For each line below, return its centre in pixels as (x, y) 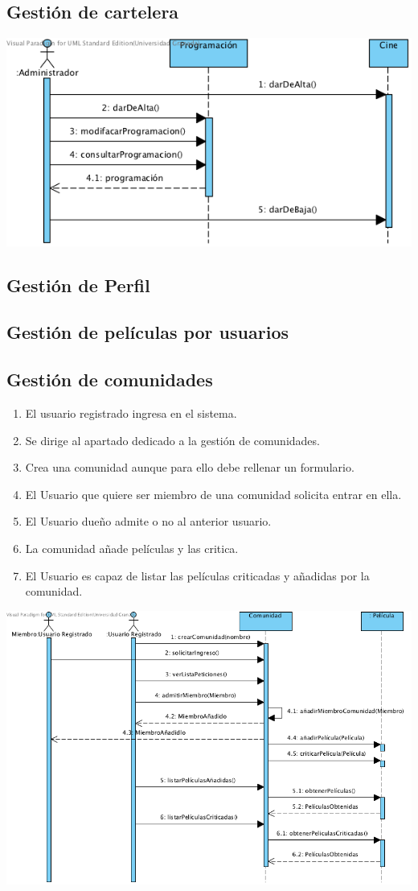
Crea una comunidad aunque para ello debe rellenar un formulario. (190, 467)
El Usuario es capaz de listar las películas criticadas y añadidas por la (197, 575)
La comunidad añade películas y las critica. (132, 548)
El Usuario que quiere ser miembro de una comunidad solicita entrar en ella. (213, 494)
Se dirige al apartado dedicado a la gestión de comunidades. (172, 440)
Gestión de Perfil (78, 285)
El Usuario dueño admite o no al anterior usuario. (148, 521)
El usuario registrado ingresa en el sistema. (131, 412)
